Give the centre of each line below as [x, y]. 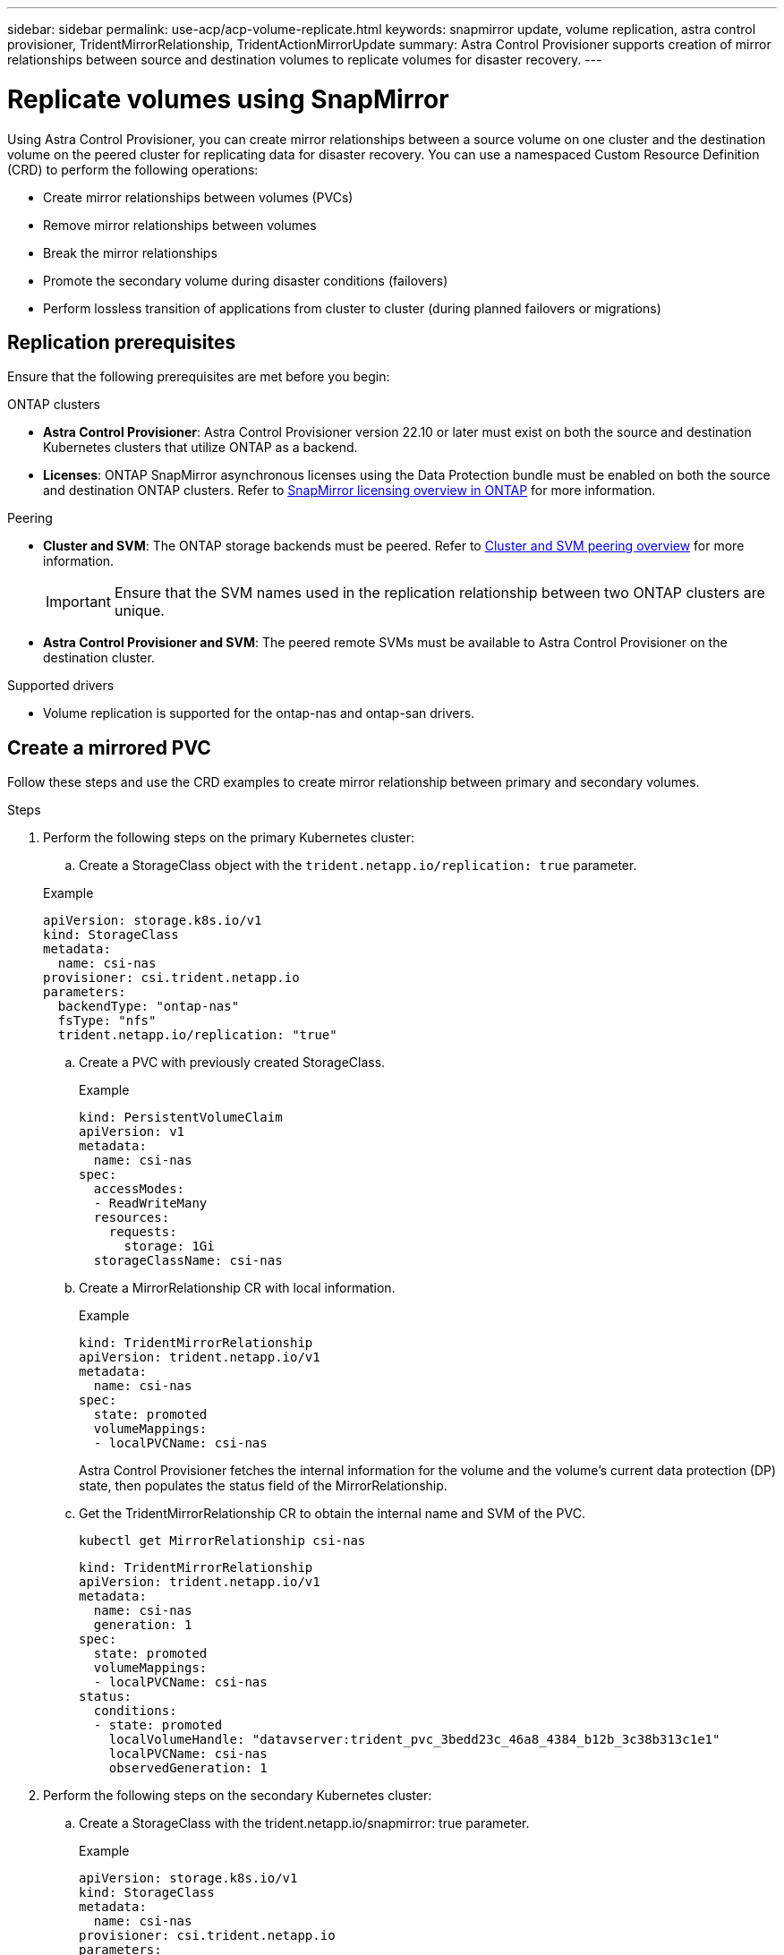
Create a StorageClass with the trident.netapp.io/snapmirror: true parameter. [304, 1823]
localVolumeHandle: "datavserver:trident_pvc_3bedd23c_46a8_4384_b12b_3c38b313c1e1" [414, 1740]
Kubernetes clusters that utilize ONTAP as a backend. [200, 448]
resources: [132, 1218]
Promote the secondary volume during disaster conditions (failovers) [246, 280]
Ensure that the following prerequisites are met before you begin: [199, 377]
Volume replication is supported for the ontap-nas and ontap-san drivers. [259, 713]
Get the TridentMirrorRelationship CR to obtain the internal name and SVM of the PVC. [332, 1514]
